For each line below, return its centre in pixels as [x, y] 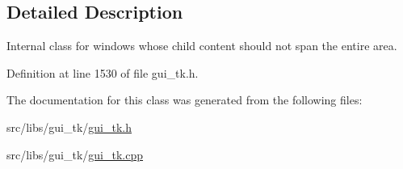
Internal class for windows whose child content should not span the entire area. [202, 46]
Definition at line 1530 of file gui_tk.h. [103, 72]
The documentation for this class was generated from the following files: [185, 100]
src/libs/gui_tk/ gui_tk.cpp [75, 154]
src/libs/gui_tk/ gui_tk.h [69, 127]
